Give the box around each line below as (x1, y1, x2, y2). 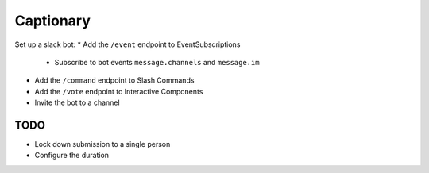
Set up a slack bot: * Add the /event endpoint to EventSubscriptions (14, 40, 241, 49)
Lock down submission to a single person (34, 140, 171, 149)
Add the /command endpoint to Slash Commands (34, 75, 195, 85)
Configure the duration (34, 151, 110, 160)
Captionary (14, 12, 91, 29)
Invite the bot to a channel (34, 98, 120, 107)
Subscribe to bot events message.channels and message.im (54, 57, 260, 67)
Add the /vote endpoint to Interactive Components (34, 86, 203, 96)
